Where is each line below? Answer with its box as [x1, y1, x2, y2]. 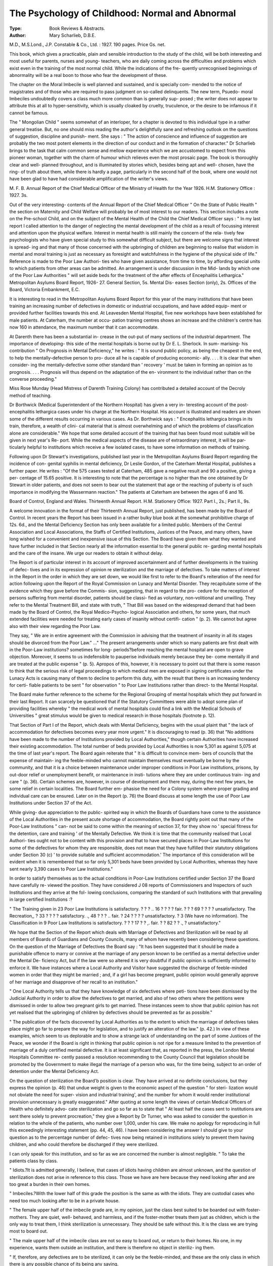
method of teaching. [9, 392, 52, 399]
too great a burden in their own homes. [9, 1181, 90, 1188]
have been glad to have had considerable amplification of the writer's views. [9, 176, 169, 182]
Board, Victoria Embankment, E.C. [9, 287, 80, 293]
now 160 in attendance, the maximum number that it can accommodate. [9, 324, 159, 330]
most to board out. [9, 1228, 48, 1234]
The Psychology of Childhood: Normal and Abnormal [9, 8, 236, 19]
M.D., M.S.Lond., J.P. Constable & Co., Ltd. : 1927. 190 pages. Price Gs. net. [9, 42, 166, 48]
